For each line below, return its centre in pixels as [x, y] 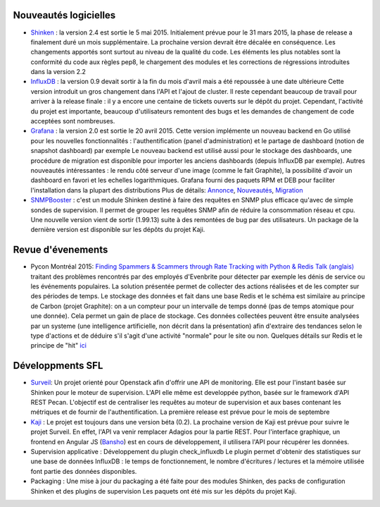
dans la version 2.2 [58, 72]
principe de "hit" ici [59, 346]
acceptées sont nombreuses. [73, 121]
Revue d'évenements [61, 250]
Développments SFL [58, 366]
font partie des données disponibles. [84, 471]
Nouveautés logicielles [64, 15]
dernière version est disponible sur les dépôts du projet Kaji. [118, 230]
